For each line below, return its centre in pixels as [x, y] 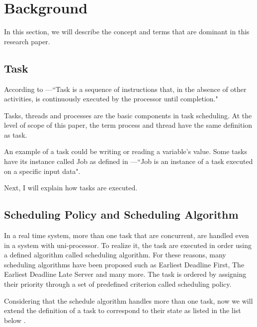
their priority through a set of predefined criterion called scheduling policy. [118, 284]
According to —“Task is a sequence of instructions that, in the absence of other [125, 89]
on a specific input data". [42, 171]
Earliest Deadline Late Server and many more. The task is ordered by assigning [125, 274]
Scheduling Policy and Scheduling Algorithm [121, 214]
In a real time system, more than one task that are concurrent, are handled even [127, 235]
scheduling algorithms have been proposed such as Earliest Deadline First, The [124, 264]
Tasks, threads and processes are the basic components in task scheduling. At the [128, 115]
